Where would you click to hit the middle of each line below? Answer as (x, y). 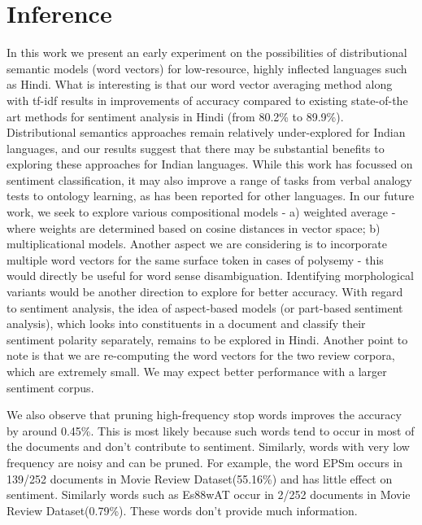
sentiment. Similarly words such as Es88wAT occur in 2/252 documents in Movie (209, 494)
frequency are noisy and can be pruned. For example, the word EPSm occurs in (205, 462)
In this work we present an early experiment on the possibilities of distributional (207, 52)
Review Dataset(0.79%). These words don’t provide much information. (182, 510)
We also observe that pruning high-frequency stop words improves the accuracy (204, 415)
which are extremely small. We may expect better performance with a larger (197, 371)
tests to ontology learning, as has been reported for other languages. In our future (211, 196)
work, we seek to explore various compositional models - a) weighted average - (201, 212)
